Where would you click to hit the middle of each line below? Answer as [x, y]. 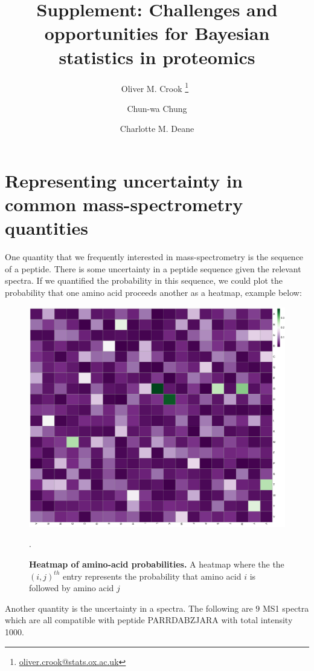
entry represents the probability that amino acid [152, 576]
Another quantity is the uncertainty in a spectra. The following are [129, 608]
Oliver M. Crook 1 [155, 87]
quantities [46, 228]
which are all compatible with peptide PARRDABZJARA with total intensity [149, 620]
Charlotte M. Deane [157, 129]
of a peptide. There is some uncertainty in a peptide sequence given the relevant [153, 268]
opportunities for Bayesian [157, 33]
